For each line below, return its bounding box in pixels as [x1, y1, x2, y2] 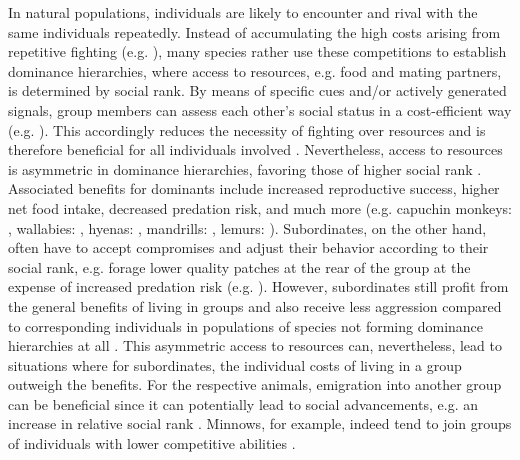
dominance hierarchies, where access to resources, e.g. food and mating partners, [8, 60, 502, 81]
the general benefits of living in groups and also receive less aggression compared [8, 295, 502, 316]
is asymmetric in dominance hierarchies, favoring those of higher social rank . [8, 158, 482, 179]
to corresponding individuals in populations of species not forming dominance [8, 315, 484, 336]
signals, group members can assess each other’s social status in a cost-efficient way [8, 99, 512, 120]
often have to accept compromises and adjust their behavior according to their [8, 237, 489, 258]
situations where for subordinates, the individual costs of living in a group [8, 354, 462, 375]
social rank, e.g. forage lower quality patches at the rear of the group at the [8, 256, 471, 277]
